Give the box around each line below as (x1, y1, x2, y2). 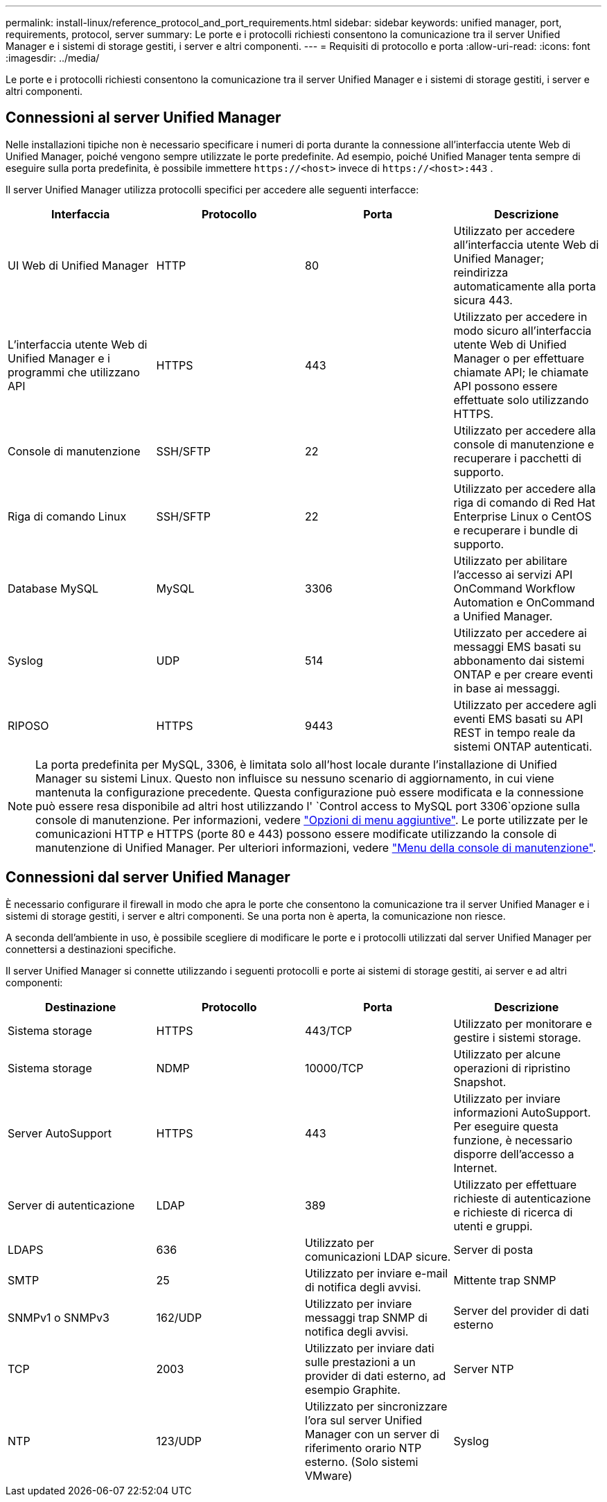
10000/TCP (305, 1060, 364, 1075)
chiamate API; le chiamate (453, 365, 589, 379)
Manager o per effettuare (453, 351, 585, 365)
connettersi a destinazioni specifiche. (6, 943, 176, 955)
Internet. (453, 1160, 498, 1175)
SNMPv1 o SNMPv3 (8, 1310, 109, 1325)
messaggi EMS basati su (453, 639, 581, 654)
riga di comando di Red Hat (453, 495, 596, 509)
